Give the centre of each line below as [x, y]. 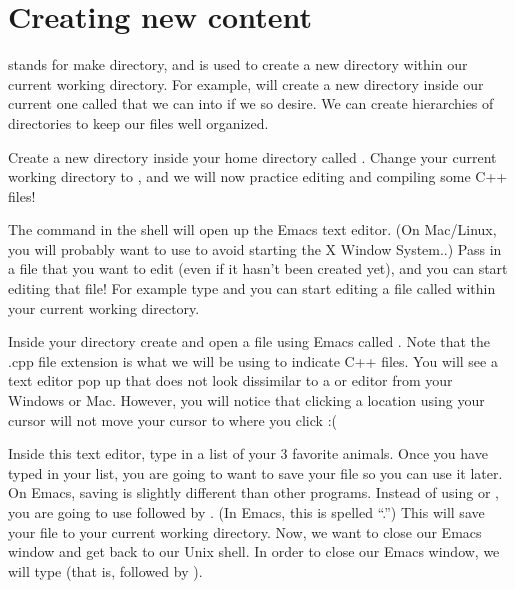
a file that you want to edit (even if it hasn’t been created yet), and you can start [258, 268]
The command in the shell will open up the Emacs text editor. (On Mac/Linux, [252, 229]
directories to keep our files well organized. [138, 122]
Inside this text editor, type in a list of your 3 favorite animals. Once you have [248, 453]
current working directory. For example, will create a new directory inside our [246, 83]
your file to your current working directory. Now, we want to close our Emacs [245, 531]
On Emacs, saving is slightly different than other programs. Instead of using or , [253, 492]
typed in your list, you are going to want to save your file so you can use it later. [255, 472]
